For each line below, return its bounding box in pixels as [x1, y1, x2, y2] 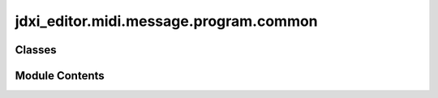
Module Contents [15, 69, 105, 83]
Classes [15, 43, 57, 57]
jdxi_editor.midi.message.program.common [15, 12, 318, 30]
